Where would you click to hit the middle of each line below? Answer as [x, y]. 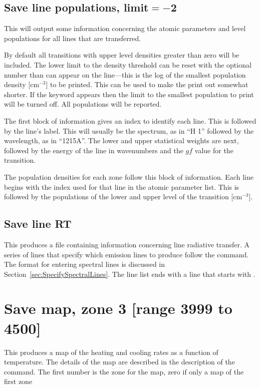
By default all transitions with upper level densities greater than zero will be [122, 55]
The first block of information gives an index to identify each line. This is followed [130, 120]
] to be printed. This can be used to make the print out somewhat [147, 84]
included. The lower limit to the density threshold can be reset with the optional [128, 64]
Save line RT [38, 224]
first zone [18, 381]
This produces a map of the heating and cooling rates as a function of [111, 352]
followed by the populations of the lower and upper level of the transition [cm [123, 197]
